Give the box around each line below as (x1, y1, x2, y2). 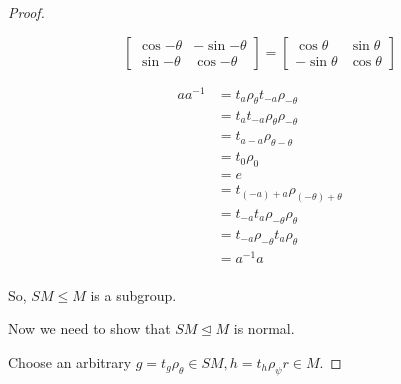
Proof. (8, 2, 45, 22)
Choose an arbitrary (8, 351, 132, 372)
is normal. (233, 318, 295, 339)
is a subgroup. (90, 284, 177, 305)
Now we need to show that (8, 318, 171, 339)
